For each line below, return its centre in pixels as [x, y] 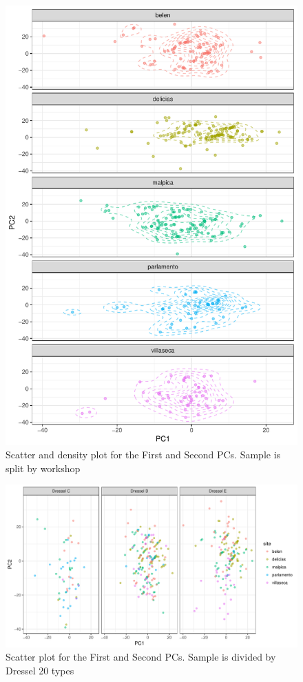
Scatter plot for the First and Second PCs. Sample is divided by [141, 657]
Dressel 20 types [40, 670]
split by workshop [43, 468]
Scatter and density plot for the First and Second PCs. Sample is [143, 455]
